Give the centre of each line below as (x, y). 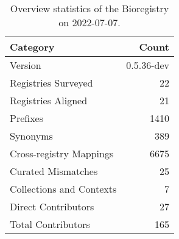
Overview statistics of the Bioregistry (89, 8)
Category (32, 47)
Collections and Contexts (63, 189)
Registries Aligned (49, 100)
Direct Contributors (52, 206)
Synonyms (31, 136)
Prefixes (27, 118)
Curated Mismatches (54, 171)
